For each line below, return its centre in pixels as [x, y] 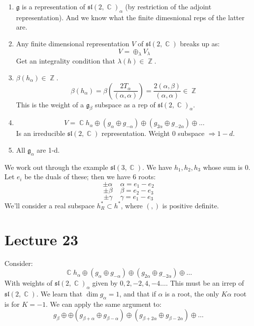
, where [132, 205]
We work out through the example [56, 167]
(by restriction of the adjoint [168, 6]
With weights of [29, 283]
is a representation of [54, 6]
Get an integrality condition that [66, 61]
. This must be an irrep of [205, 283]
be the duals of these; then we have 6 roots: [90, 177]
